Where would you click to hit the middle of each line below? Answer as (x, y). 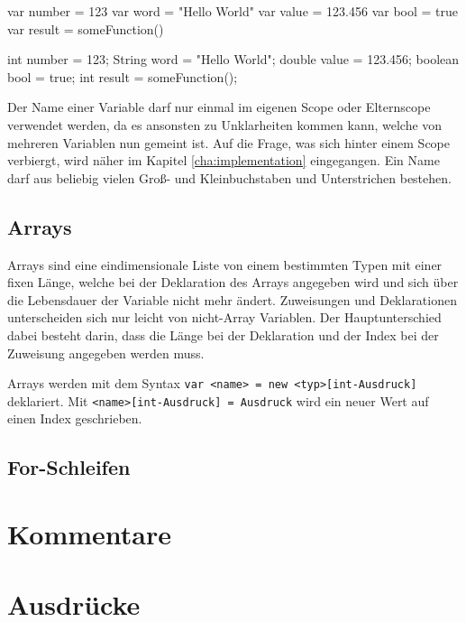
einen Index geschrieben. (75, 418)
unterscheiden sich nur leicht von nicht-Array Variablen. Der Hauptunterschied (224, 317)
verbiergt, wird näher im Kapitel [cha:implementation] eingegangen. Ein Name (224, 160)
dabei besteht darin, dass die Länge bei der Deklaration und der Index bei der (223, 334)
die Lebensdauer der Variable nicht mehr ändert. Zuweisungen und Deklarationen (232, 299)
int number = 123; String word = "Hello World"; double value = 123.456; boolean (233, 59)
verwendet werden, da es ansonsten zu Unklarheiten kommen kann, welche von (225, 124)
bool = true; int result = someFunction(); (123, 76)
